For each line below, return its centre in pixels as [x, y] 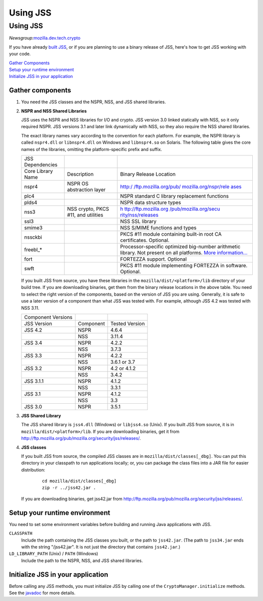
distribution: [33, 470]
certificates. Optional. [145, 240]
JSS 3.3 [33, 356]
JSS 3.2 [33, 368]
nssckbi [33, 237]
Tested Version [128, 323]
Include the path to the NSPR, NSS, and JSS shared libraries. [82, 561]
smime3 [33, 227]
